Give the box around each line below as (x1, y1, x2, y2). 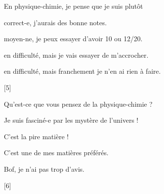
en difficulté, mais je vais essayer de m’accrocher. (4, 49, 149, 60)
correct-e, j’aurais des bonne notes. (4, 17, 107, 27)
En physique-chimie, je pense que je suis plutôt (4, 1, 143, 11)
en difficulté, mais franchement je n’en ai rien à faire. (4, 66, 161, 76)
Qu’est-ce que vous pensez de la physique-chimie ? (4, 98, 153, 109)
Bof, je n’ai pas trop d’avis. (4, 163, 85, 174)
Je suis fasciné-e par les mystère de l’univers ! (4, 115, 138, 125)
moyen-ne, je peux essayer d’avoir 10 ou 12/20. (4, 33, 143, 44)
